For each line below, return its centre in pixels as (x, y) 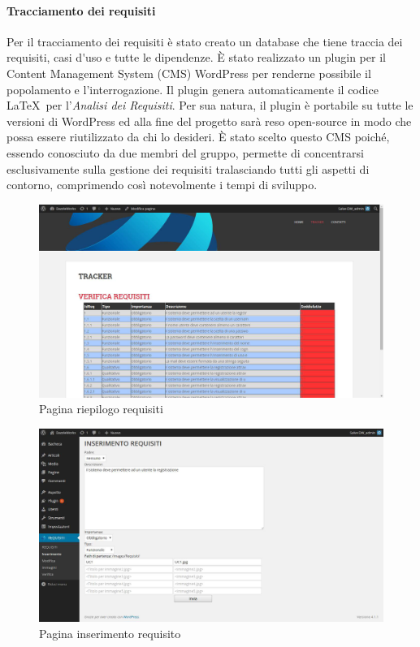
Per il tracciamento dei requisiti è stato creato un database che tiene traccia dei (205, 41)
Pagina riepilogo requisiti (101, 409)
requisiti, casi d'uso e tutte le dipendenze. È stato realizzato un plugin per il (196, 57)
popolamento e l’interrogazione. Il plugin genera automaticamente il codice (193, 89)
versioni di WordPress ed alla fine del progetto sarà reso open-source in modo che (209, 121)
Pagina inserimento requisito (110, 633)
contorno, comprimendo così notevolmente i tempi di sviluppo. (162, 185)
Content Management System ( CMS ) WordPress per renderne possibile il (189, 73)
